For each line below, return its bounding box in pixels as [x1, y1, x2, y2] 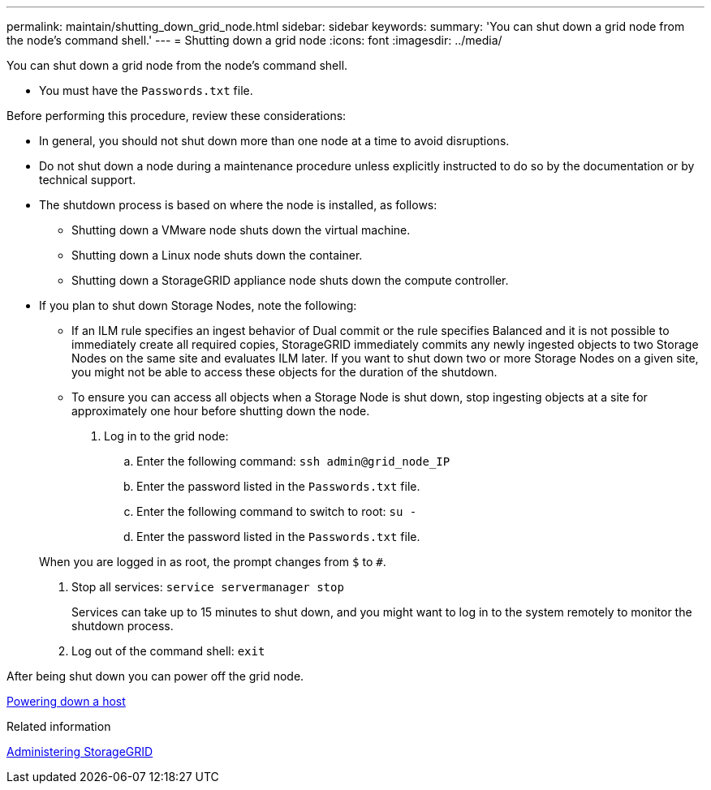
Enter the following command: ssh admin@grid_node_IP [136, 454, 450, 468]
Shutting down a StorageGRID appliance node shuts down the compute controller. [71, 273, 509, 287]
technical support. [39, 173, 136, 187]
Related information [6, 719, 111, 733]
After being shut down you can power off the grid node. [6, 669, 304, 683]
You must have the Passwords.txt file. [39, 84, 253, 97]
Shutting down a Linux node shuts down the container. [71, 248, 363, 262]
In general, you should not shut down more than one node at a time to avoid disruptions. [39, 134, 510, 148]
